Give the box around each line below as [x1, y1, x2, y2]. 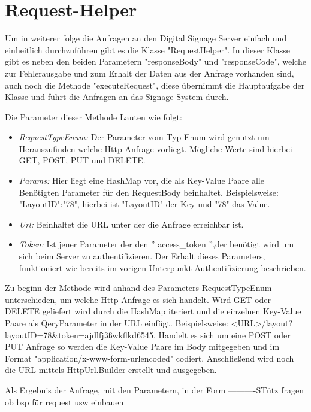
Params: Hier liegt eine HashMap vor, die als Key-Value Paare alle [19, 174, 264, 187]
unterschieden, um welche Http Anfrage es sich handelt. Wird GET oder [5, 293, 271, 305]
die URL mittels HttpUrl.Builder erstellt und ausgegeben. [5, 363, 217, 376]
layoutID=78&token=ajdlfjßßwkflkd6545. [5, 328, 156, 341]
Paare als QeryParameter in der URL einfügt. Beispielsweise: [5, 317, 228, 329]
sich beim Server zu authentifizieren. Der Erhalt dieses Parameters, [19, 250, 265, 262]
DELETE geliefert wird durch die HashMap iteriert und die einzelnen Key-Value [5, 305, 301, 317]
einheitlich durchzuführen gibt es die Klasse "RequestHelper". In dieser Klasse [5, 43, 291, 56]
